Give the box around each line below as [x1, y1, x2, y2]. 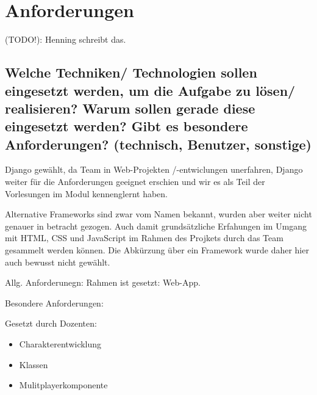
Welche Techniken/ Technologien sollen [5, 63, 257, 82]
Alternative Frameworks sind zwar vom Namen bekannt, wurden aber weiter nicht [5, 208, 312, 220]
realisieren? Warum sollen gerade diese [5, 98, 255, 117]
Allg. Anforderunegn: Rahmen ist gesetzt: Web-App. [5, 276, 201, 289]
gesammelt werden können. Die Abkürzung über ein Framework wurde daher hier [5, 244, 309, 256]
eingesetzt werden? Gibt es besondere [5, 117, 248, 136]
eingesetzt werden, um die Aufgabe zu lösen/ [5, 81, 296, 100]
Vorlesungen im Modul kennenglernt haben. [5, 187, 168, 200]
